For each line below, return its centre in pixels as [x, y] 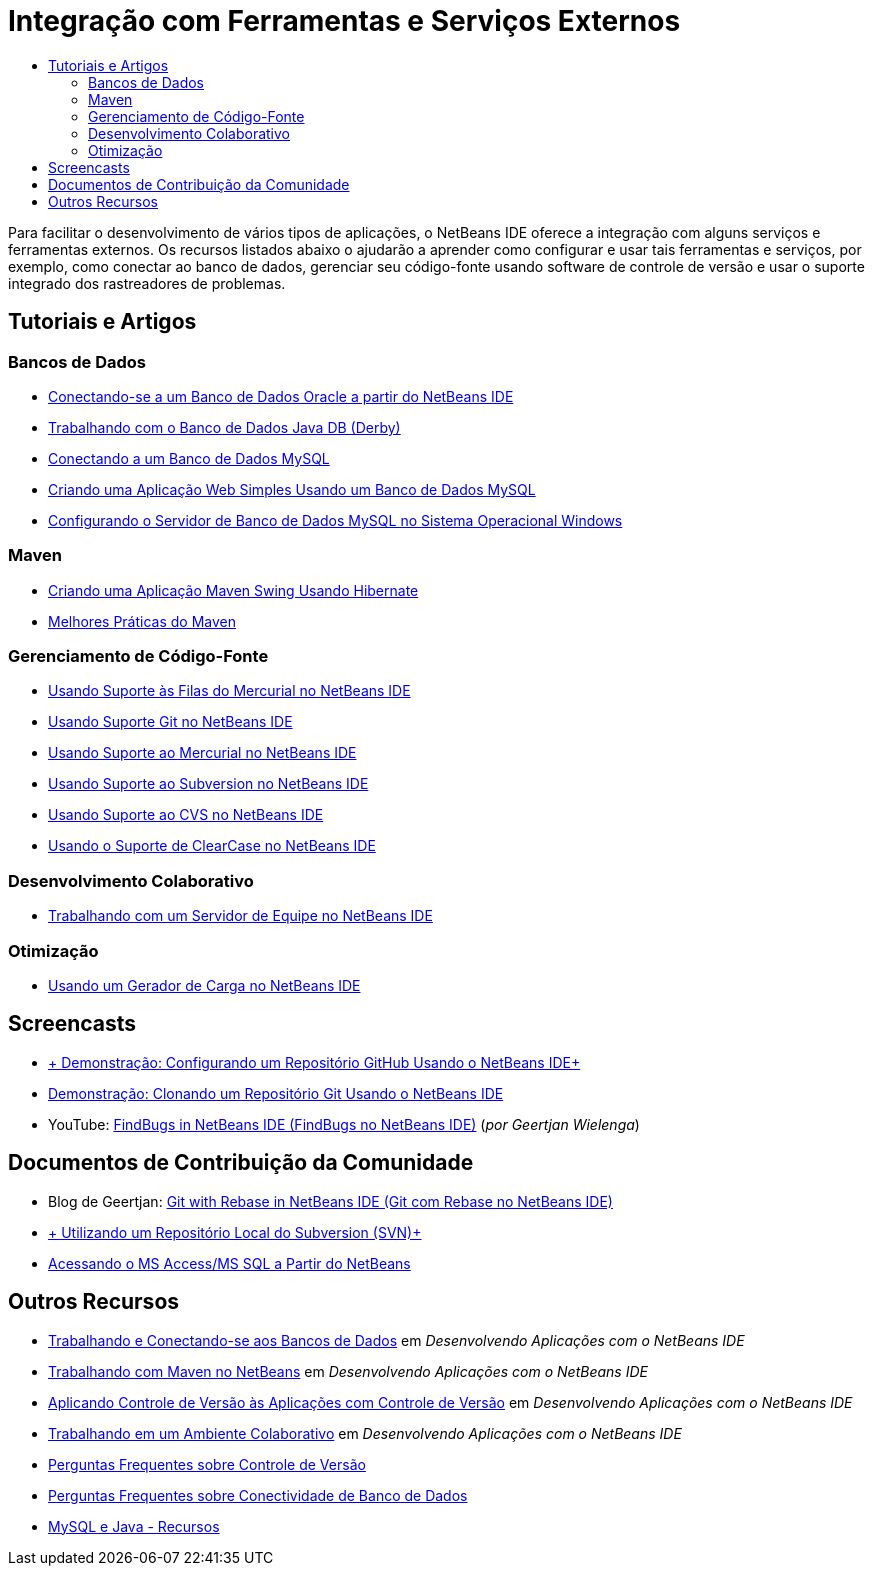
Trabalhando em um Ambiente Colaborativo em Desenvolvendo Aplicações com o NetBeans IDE [365, 1433]
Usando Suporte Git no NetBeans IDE [170, 722]
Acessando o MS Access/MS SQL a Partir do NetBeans [229, 1263]
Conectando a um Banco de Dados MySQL [189, 458]
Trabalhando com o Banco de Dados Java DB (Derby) [224, 427]
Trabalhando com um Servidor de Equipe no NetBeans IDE [240, 916]
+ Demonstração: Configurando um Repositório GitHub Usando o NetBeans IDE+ [314, 1062]
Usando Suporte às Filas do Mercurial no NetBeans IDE [229, 691]
